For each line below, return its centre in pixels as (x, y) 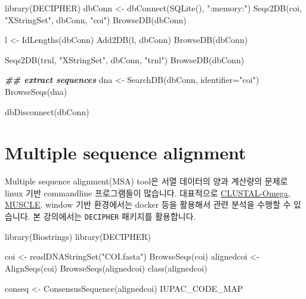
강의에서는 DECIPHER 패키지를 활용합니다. (120, 216)
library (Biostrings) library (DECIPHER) (78, 236)
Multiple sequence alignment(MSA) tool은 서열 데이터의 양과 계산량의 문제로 (146, 181)
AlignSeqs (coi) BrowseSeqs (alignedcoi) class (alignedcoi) (106, 268)
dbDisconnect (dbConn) (47, 111)
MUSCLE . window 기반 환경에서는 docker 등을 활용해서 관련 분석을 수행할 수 (148, 204)
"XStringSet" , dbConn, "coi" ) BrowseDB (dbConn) (96, 19)
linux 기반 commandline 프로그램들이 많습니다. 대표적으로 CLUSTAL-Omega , (148, 192)
